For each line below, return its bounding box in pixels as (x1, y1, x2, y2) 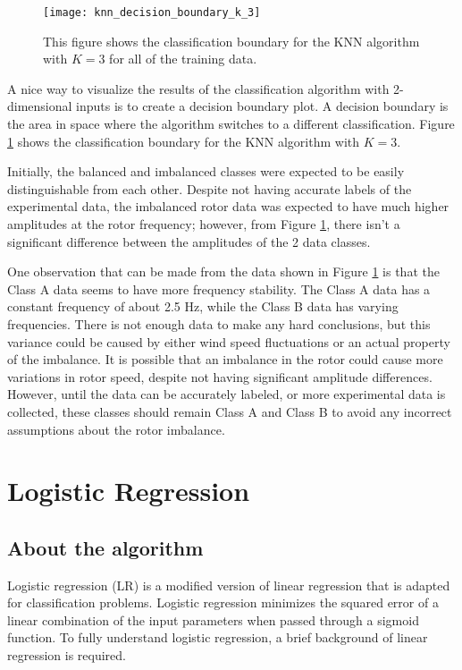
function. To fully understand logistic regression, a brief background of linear (7, 628, 428, 647)
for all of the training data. (109, 49, 257, 68)
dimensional (7, 97, 72, 115)
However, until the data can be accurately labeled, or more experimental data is (7, 385, 446, 403)
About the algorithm (7, 533, 204, 561)
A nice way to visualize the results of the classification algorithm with (7, 79, 390, 98)
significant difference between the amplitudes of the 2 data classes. (7, 232, 371, 250)
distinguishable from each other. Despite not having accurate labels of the (7, 179, 412, 198)
